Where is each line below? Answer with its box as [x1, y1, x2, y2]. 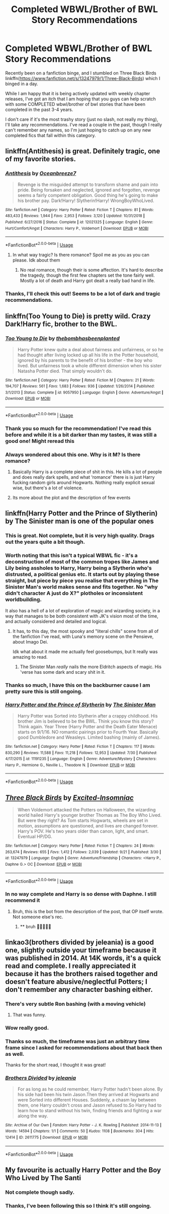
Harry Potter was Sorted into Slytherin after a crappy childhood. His [17, 713, 158, 719]
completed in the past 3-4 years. [5, 106, 73, 112]
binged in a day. [5, 81, 39, 87]
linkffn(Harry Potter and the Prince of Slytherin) [5, 509, 158, 518]
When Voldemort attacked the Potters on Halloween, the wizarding [17, 806, 156, 812]
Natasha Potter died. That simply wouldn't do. [17, 368, 113, 374]
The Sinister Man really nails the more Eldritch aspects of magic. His [20, 664, 162, 670]
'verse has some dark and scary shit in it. [20, 669, 106, 675]
